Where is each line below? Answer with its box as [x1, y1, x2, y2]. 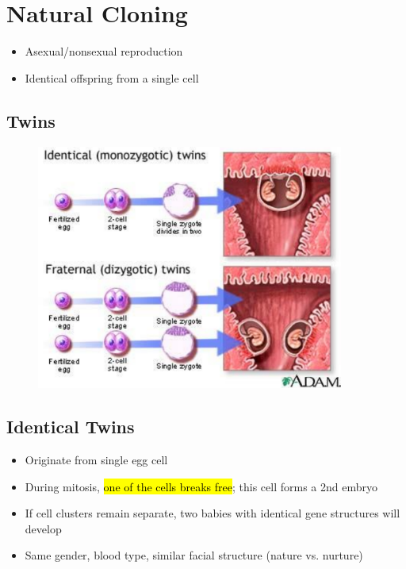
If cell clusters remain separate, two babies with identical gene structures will [25, 505, 400, 521]
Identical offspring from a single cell [25, 69, 199, 86]
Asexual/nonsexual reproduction [25, 43, 183, 60]
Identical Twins [6, 414, 135, 439]
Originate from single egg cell [25, 452, 168, 468]
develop [25, 520, 62, 536]
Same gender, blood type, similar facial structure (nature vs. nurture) [25, 547, 363, 563]
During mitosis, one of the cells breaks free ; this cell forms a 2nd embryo [25, 478, 377, 494]
